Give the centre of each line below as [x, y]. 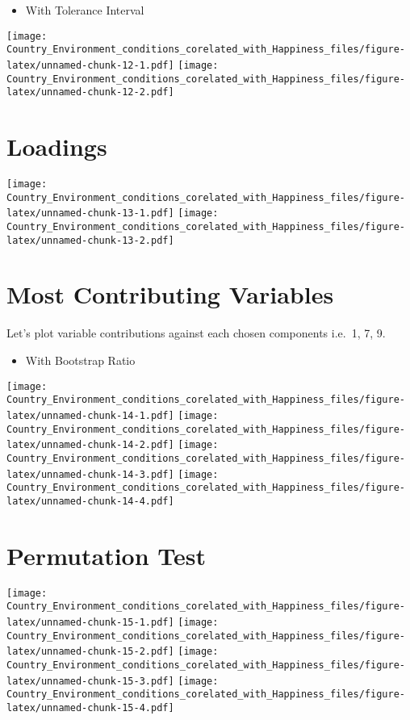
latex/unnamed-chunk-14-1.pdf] [90, 415]
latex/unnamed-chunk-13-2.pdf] [90, 240]
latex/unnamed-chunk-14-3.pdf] [90, 474]
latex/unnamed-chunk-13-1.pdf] [90, 213]
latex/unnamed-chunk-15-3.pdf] [90, 681]
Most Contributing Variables [170, 294]
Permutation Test [106, 555]
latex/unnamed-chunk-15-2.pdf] [90, 652]
